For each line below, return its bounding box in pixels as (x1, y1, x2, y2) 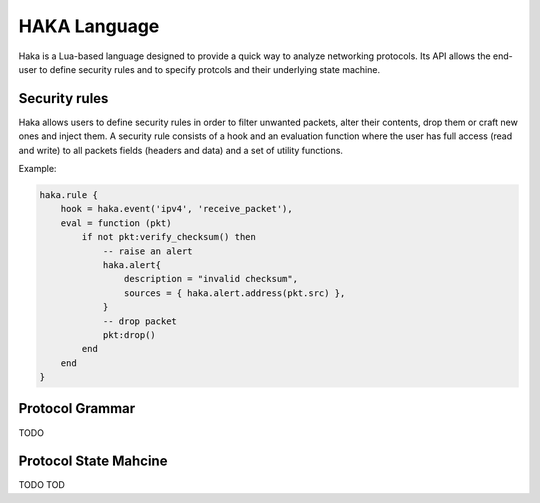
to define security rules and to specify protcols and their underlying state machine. (39, 63, 380, 75)
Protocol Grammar (18, 400, 136, 417)
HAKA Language (18, 15, 160, 37)
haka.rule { (39, 190, 99, 200)
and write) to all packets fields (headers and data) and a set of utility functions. (18, 144, 344, 156)
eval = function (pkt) (60, 217, 172, 229)
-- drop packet (102, 315, 177, 327)
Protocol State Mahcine (18, 453, 168, 470)
